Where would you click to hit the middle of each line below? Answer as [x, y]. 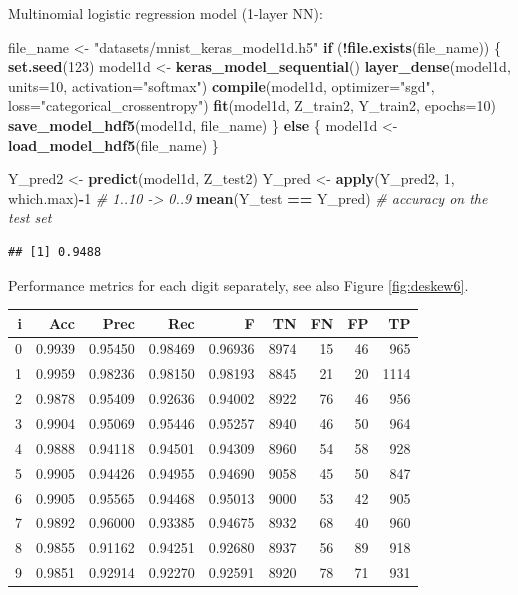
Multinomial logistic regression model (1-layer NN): [165, 13]
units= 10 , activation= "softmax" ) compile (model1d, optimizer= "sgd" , [221, 85]
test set [30, 217]
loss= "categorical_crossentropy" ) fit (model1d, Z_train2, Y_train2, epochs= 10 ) [252, 105]
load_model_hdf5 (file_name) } [113, 144]
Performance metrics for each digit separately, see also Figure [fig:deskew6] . [238, 284]
